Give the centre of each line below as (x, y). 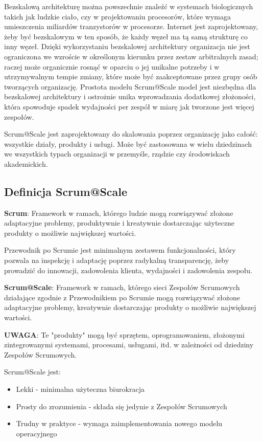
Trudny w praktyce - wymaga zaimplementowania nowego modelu (119, 423)
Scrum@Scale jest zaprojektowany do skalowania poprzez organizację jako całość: (131, 134)
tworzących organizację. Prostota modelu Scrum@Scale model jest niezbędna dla (130, 86)
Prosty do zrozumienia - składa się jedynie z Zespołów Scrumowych (122, 406)
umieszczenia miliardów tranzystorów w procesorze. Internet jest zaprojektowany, (131, 26)
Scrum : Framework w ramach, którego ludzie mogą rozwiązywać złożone (119, 213)
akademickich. (26, 163)
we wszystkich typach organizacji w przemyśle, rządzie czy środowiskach (117, 154)
